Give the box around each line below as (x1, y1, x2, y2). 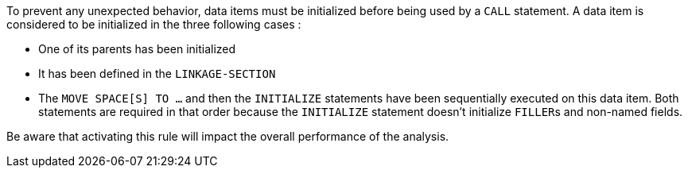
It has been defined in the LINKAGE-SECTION (38, 67, 276, 80)
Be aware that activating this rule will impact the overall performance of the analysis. (6, 130, 449, 143)
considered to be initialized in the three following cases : (6, 17, 301, 31)
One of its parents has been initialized (38, 42, 236, 56)
